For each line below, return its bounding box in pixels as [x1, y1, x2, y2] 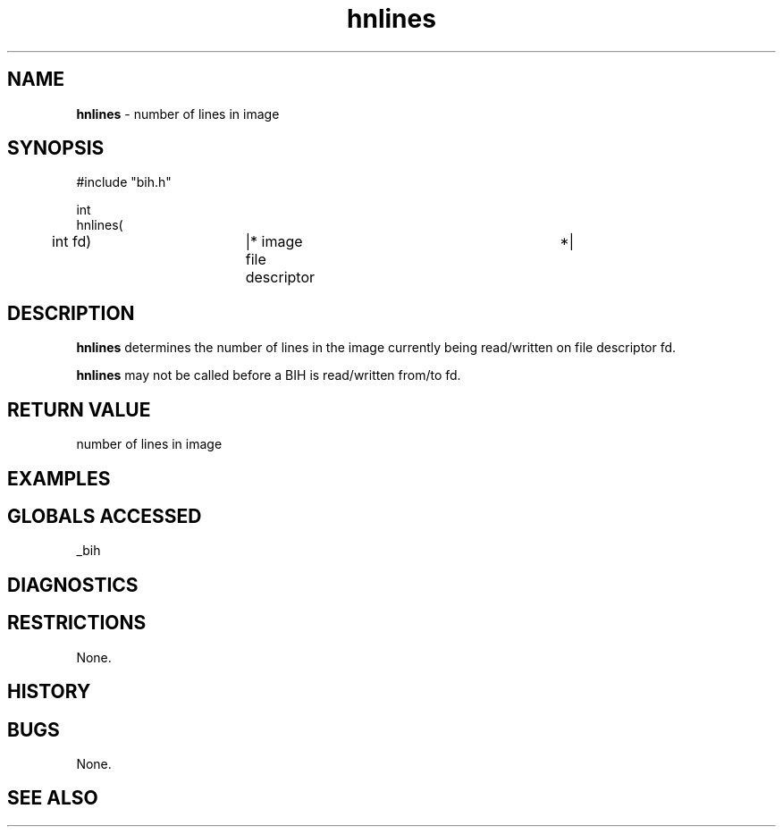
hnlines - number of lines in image [76, 105, 280, 122]
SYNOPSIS [7, 137, 105, 160]
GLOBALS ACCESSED [7, 504, 202, 527]
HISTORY [7, 680, 91, 703]
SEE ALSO [7, 787, 98, 810]
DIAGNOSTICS [7, 573, 139, 596]
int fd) [51, 232, 92, 251]
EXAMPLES [7, 467, 111, 490]
